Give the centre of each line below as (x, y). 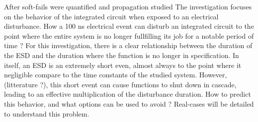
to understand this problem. (47, 113)
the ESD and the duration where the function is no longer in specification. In (122, 55)
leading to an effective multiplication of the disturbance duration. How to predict (128, 94)
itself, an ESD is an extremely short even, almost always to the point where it (123, 65)
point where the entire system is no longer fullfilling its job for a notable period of (129, 35)
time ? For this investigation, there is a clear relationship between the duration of (128, 45)
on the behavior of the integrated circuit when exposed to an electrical (111, 16)
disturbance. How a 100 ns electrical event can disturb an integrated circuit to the (129, 26)
